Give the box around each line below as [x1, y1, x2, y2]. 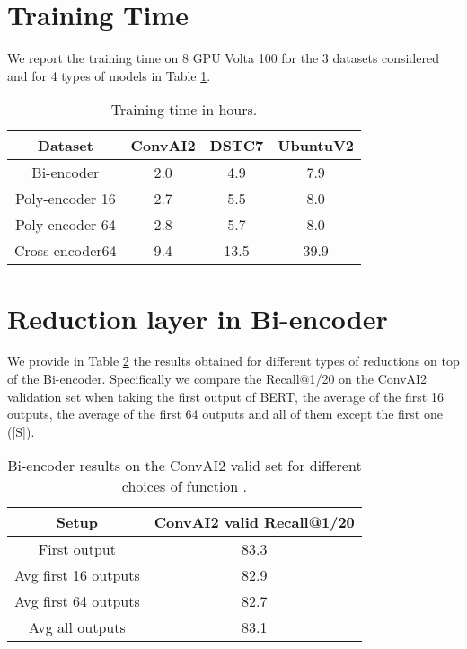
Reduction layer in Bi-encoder [7, 299, 388, 336]
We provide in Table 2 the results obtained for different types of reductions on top [7, 351, 460, 370]
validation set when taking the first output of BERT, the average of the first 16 [7, 387, 444, 405]
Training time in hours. [110, 99, 258, 120]
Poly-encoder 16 [14, 188, 116, 209]
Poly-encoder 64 [14, 214, 116, 236]
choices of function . [121, 476, 247, 497]
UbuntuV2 [278, 135, 355, 156]
